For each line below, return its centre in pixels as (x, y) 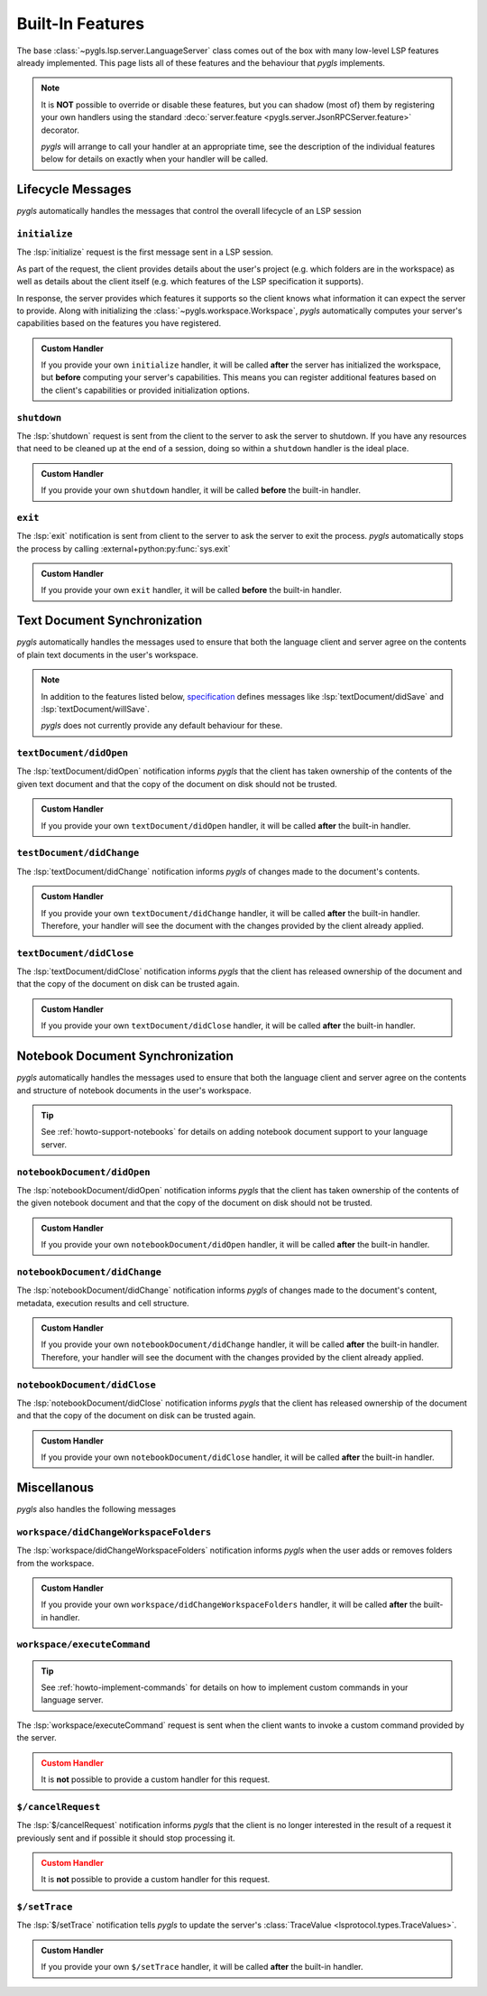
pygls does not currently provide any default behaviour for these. (162, 726)
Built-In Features (80, 23)
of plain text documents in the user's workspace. (107, 655)
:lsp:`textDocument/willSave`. (96, 709)
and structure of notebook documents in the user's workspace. (134, 1090)
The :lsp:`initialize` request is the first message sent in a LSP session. (145, 252)
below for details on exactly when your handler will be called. (155, 159)
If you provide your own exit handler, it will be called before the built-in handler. (191, 590)
